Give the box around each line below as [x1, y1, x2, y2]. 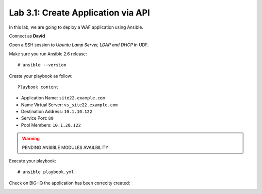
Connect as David [9, 33, 46, 39]
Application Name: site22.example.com [21, 95, 105, 101]
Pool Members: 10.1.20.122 [21, 122, 81, 128]
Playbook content [17, 84, 59, 90]
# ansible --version [17, 62, 66, 68]
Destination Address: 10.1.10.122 [21, 109, 92, 114]
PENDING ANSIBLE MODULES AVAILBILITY [22, 145, 109, 150]
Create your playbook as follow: [9, 73, 73, 79]
